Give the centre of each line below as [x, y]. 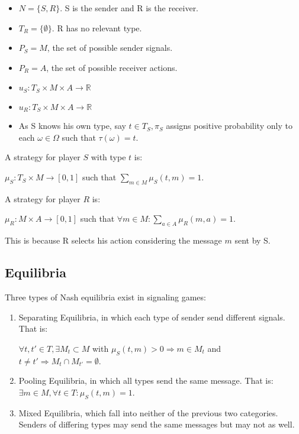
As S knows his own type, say [72, 126]
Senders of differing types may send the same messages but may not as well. [157, 424]
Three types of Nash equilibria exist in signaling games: [105, 297]
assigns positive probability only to [229, 126]
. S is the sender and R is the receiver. [129, 8]
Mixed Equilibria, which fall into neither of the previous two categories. [148, 412]
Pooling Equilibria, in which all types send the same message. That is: [146, 380]
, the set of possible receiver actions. [112, 67]
